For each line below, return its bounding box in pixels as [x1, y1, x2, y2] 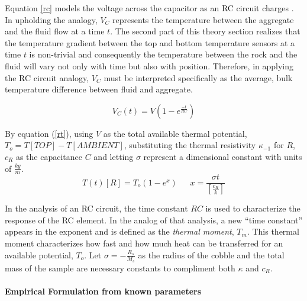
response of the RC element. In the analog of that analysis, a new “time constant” [5, 213, 303, 226]
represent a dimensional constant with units [143, 150, 302, 162]
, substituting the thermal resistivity [124, 139, 256, 151]
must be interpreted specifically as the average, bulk [104, 71, 293, 84]
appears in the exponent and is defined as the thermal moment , [5, 225, 234, 238]
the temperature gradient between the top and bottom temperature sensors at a [5, 36, 295, 49]
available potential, [5, 248, 73, 261]
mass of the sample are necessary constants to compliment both [5, 261, 235, 274]
